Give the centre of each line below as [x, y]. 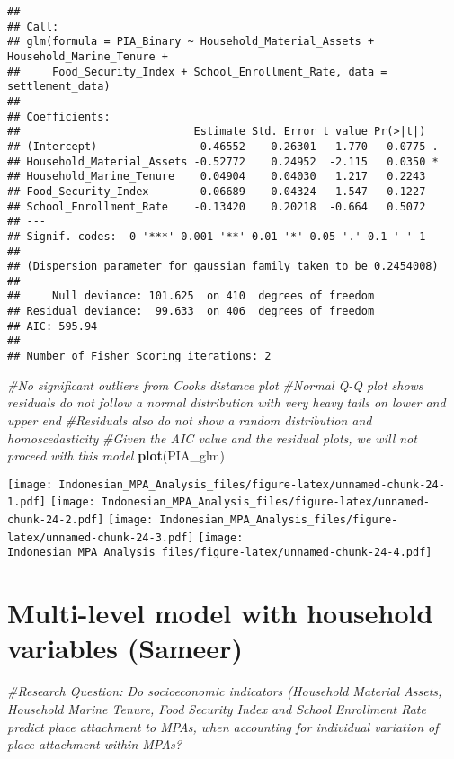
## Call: [33, 27]
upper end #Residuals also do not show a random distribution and [190, 420]
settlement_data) [59, 87]
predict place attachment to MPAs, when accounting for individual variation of [223, 726]
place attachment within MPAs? [94, 744]
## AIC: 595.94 [53, 326]
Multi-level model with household [220, 613]
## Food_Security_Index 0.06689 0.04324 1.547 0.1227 [217, 191]
